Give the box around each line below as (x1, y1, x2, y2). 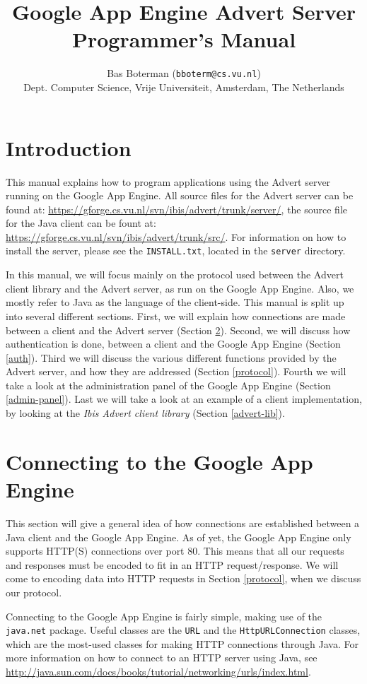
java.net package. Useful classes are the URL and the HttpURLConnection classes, (6, 623, 361, 637)
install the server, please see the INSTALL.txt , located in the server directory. (6, 243, 346, 258)
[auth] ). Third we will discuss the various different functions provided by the (6, 350, 337, 365)
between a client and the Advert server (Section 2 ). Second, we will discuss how (6, 322, 351, 337)
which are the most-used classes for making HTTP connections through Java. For (6, 636, 359, 651)
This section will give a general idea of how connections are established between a (6, 515, 360, 530)
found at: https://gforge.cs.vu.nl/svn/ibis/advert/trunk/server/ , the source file (6, 201, 348, 216)
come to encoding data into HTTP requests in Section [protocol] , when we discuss (6, 571, 361, 586)
